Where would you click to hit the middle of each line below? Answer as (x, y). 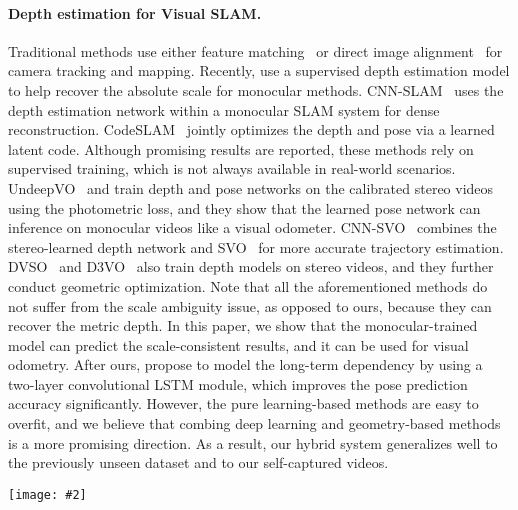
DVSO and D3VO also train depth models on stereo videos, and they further (251, 266)
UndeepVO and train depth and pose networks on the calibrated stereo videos (251, 187)
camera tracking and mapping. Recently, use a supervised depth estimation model (259, 70)
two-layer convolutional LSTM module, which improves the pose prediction (238, 383)
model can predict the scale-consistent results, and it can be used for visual (238, 344)
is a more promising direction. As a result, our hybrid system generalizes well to (253, 442)
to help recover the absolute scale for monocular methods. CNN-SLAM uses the (256, 89)
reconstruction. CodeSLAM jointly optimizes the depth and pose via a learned (251, 129)
